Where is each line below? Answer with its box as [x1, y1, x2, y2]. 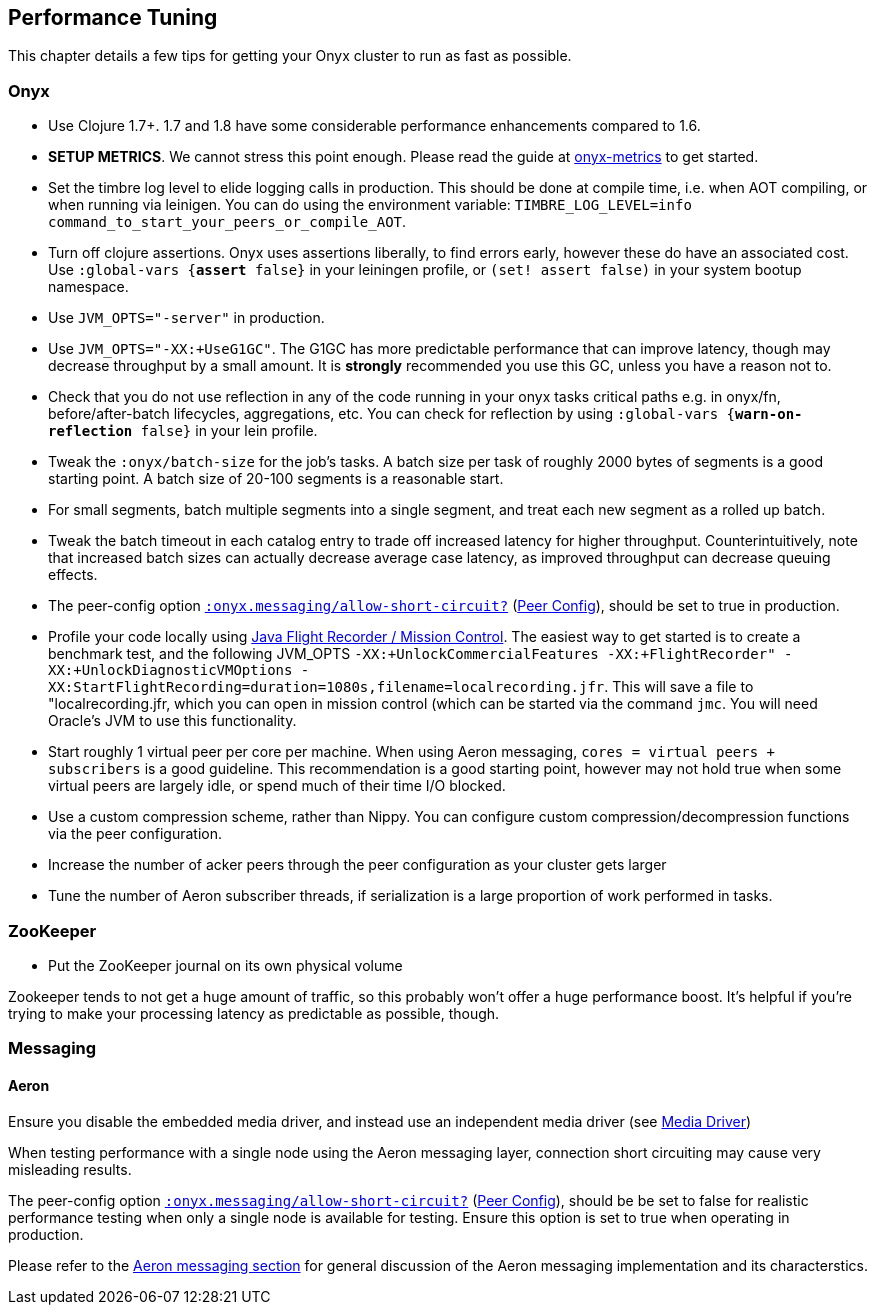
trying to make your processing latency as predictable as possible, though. [8, 1004, 500, 1022]
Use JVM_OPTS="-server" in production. [48, 309, 325, 327]
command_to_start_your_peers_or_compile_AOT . [48, 213, 407, 231]
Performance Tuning [8, 5, 218, 30]
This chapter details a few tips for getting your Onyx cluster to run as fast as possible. [8, 47, 572, 65]
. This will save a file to [604, 678, 754, 696]
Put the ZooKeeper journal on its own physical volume [48, 956, 403, 974]
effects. [48, 566, 98, 584]
